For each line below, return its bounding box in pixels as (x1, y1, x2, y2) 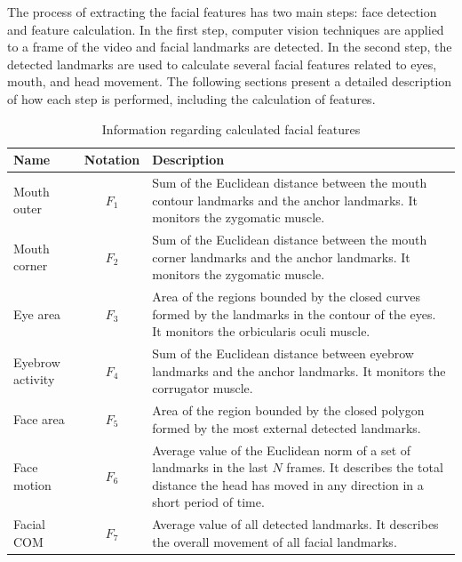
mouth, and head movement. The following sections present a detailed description (7, 72, 452, 91)
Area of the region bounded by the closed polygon (152, 401, 425, 420)
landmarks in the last (152, 458, 268, 477)
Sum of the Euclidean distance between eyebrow (152, 344, 414, 363)
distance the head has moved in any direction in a (152, 475, 424, 494)
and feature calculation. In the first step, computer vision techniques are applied (7, 20, 444, 38)
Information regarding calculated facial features (101, 119, 361, 138)
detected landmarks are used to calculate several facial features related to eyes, (7, 54, 437, 73)
